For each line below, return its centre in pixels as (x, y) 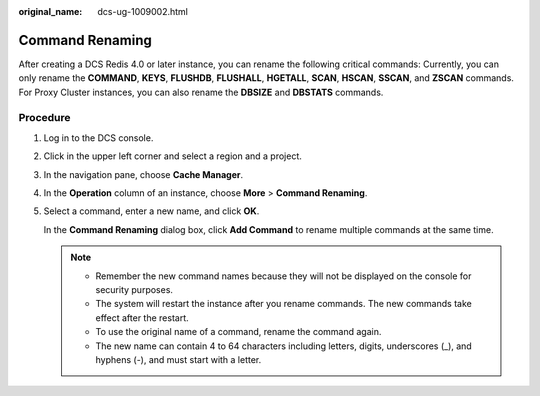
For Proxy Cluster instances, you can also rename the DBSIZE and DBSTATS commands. (201, 92)
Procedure (44, 118)
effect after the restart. (142, 317)
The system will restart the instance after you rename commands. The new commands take (283, 304)
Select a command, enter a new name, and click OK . (151, 211)
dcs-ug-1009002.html (143, 11)
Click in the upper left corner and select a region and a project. (172, 156)
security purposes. (134, 289)
